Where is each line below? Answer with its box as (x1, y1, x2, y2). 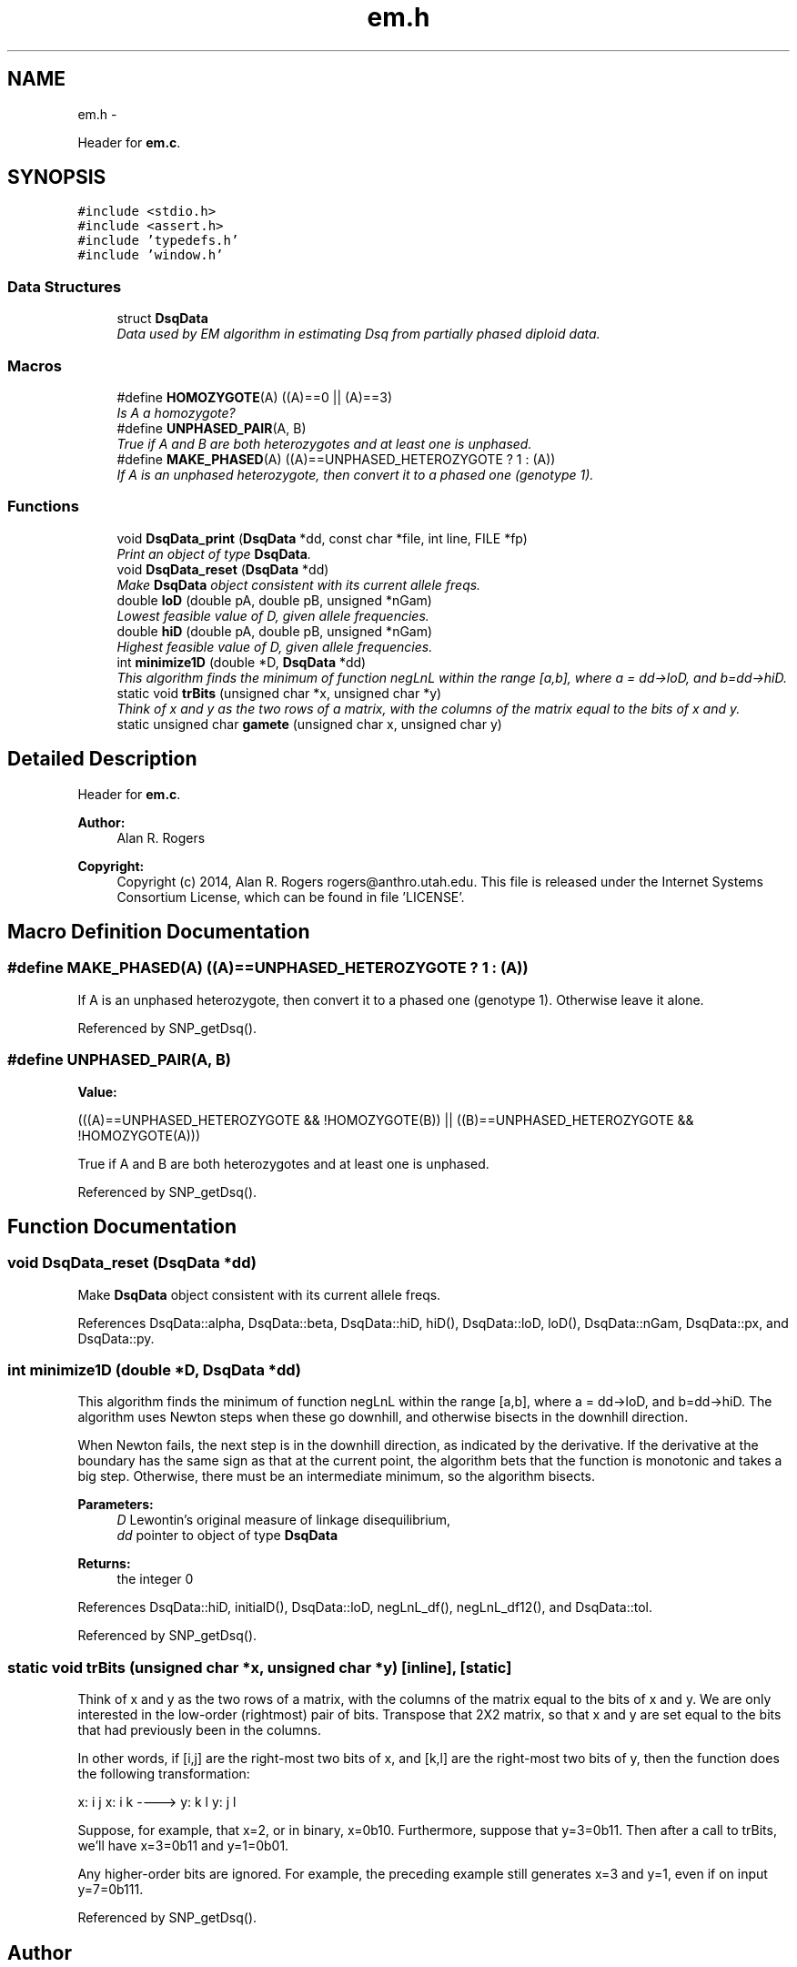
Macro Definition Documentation (7, 919, 310, 943)
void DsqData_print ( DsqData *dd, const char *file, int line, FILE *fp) (116, 530, 528, 546)
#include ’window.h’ (77, 248, 224, 263)
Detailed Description (7, 747, 197, 771)
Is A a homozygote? (116, 404, 236, 421)
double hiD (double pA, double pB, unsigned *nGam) (116, 623, 433, 639)
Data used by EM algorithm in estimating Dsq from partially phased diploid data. (116, 326, 600, 342)
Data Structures (7, 277, 122, 296)
